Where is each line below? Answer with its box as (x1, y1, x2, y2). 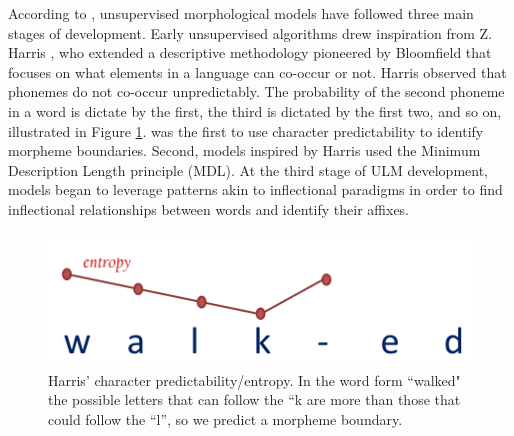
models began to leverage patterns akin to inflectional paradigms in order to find (8, 179, 503, 200)
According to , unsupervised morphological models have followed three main (8, 3, 474, 23)
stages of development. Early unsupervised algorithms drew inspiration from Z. (8, 22, 492, 43)
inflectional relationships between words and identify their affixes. (8, 198, 410, 219)
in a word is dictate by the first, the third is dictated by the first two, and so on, (8, 100, 502, 121)
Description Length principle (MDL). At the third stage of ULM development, (8, 159, 488, 180)
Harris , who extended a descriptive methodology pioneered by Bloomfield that (8, 42, 492, 63)
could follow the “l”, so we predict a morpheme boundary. (48, 409, 403, 430)
